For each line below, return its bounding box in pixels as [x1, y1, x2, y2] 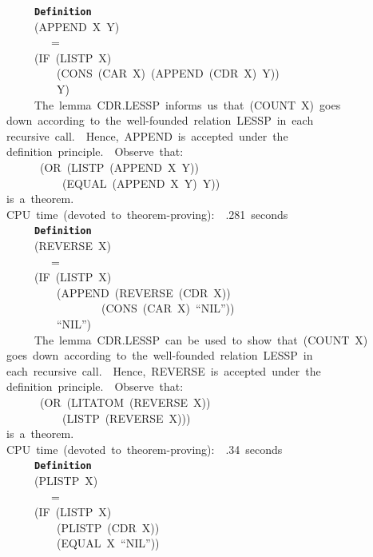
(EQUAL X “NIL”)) [56, 535, 160, 551]
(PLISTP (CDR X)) [56, 519, 160, 535]
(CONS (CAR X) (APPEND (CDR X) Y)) [56, 65, 280, 82]
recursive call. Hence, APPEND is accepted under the [6, 127, 288, 144]
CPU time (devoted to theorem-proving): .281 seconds [6, 205, 288, 222]
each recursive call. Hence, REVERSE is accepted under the [6, 362, 321, 379]
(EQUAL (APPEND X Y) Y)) [62, 174, 220, 191]
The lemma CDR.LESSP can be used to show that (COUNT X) [34, 331, 368, 348]
